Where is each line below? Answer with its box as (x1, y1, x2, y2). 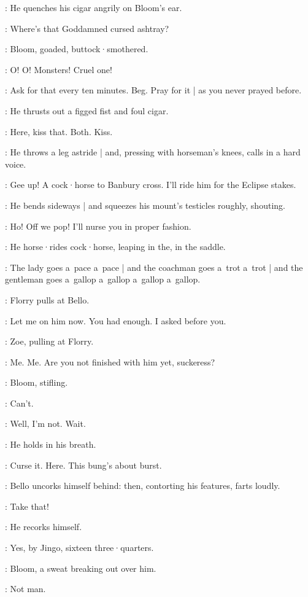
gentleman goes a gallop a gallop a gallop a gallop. (5, 273, 201, 286)
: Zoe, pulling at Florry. (5, 335, 94, 348)
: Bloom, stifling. (5, 376, 68, 389)
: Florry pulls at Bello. (5, 293, 90, 306)
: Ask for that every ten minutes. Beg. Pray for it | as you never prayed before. (5, 84, 302, 96)
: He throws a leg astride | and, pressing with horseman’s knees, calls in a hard (5, 146, 301, 158)
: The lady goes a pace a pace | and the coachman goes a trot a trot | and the (5, 260, 303, 273)
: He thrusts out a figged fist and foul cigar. (5, 104, 169, 117)
